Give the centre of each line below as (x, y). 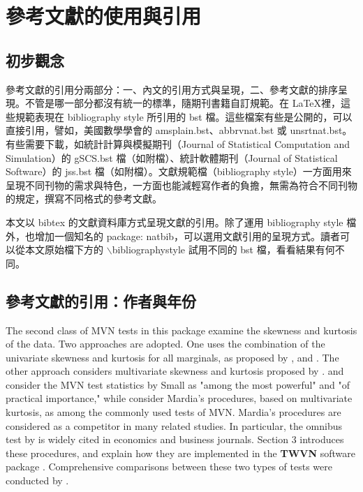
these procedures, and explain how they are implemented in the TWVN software (180, 453)
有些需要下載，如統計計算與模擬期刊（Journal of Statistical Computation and (178, 143)
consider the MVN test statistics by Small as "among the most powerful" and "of (178, 384)
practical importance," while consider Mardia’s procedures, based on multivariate (179, 398)
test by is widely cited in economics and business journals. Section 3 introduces (175, 439)
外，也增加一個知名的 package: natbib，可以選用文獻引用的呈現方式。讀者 (173, 236)
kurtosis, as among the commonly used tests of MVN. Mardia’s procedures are (173, 412)
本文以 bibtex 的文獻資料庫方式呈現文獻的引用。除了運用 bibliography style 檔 (181, 222)
